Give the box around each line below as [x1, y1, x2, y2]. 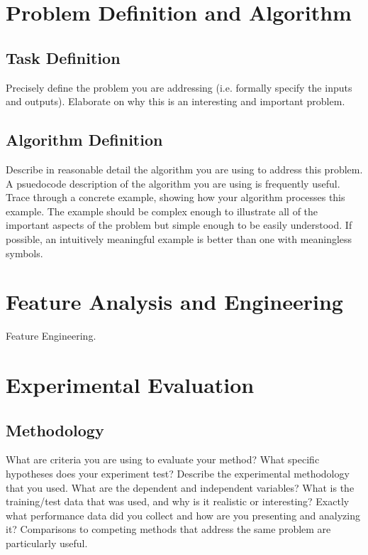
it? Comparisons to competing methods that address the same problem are [6, 522, 331, 537]
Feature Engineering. [6, 328, 96, 343]
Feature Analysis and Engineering [6, 287, 343, 316]
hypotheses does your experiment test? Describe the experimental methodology [6, 466, 350, 481]
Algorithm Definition [6, 129, 163, 151]
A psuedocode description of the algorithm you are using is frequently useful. [6, 176, 340, 190]
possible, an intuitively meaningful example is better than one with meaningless [6, 231, 352, 246]
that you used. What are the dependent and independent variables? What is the [6, 480, 355, 495]
